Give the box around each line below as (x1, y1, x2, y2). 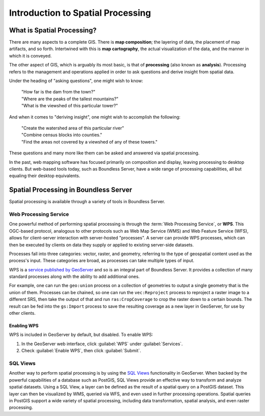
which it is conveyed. (9, 53, 52, 59)
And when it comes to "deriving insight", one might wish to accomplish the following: (9, 114, 181, 120)
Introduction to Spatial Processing (9, 7, 151, 18)
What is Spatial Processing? (9, 26, 97, 34)
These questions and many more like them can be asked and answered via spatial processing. (9, 150, 200, 156)
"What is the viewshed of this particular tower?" (21, 103, 118, 109)
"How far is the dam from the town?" (21, 89, 96, 95)
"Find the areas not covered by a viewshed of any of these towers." (21, 139, 158, 145)
